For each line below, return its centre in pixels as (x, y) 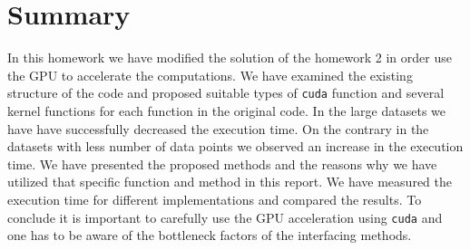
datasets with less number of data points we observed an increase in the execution (235, 146)
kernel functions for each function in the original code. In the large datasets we (226, 110)
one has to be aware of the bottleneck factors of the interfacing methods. (210, 235)
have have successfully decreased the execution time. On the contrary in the (218, 128)
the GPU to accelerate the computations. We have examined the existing (210, 75)
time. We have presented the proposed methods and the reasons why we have (222, 163)
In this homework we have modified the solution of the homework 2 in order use (230, 58)
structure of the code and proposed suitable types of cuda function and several (226, 93)
